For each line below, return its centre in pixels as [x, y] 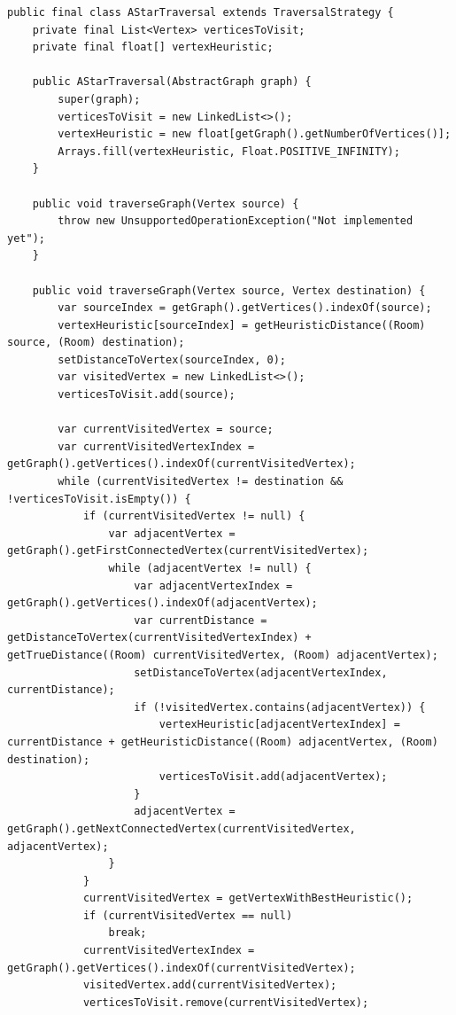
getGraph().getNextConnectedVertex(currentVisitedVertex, [182, 828]
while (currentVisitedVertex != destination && [201, 482]
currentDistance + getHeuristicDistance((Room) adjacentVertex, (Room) [223, 742]
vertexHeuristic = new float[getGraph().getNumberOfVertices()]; [255, 134]
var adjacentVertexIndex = [213, 586]
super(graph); [99, 99]
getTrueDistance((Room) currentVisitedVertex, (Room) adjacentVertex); [223, 655]
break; [128, 933]
